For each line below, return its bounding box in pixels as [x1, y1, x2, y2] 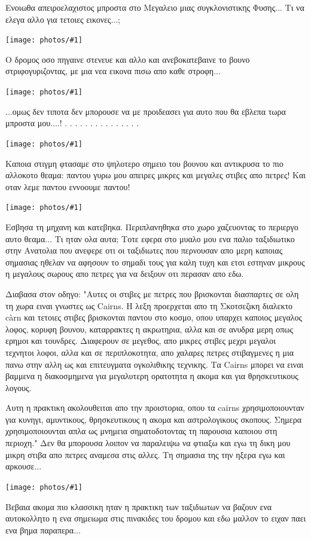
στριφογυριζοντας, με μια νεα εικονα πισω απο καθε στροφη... [5, 65, 221, 77]
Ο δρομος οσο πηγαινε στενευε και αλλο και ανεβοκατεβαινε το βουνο [5, 53, 250, 65]
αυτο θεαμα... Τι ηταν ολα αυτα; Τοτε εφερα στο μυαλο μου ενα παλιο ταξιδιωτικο [5, 232, 295, 245]
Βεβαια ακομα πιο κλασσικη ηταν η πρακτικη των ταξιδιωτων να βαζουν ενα [5, 500, 272, 512]
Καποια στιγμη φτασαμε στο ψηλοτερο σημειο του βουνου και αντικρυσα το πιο [5, 157, 283, 169]
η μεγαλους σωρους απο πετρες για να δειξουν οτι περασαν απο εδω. [5, 267, 244, 280]
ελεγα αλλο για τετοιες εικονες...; [5, 13, 120, 25]
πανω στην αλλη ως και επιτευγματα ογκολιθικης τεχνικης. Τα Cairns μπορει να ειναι [5, 358, 304, 370]
